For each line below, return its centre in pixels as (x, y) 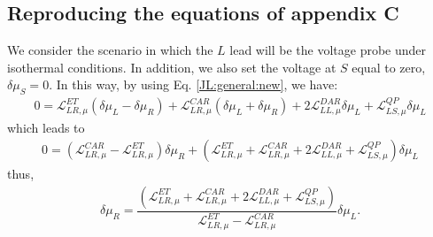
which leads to (46, 127)
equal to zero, (389, 67)
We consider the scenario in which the (110, 50)
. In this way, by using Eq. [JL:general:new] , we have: (193, 84)
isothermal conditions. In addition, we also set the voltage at (172, 67)
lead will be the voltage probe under (328, 50)
